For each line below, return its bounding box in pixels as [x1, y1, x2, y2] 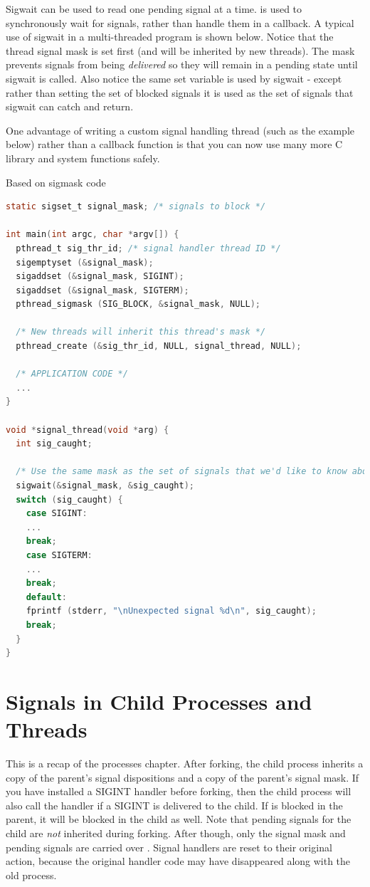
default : [26, 592, 67, 602]
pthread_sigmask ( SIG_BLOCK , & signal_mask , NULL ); [16, 299, 261, 310]
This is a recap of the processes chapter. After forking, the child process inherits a [6, 756, 364, 771]
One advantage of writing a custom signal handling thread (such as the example [6, 122, 354, 137]
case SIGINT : [26, 508, 88, 519]
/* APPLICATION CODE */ [16, 369, 128, 379]
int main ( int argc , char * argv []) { [6, 229, 179, 240]
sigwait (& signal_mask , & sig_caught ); [16, 481, 194, 490]
